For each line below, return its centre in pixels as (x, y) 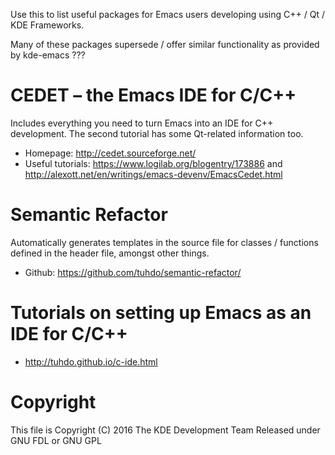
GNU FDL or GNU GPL (56, 440)
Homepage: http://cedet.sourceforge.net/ (110, 153)
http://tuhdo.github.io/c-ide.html (91, 361)
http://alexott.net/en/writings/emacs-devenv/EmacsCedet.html (153, 174)
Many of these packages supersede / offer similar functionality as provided (165, 44)
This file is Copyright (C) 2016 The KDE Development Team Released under (165, 430)
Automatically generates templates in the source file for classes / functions (164, 242)
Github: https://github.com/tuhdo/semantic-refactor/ (133, 272)
